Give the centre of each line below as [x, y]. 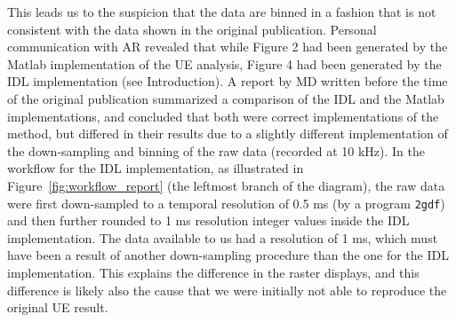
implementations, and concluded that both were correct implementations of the [223, 116]
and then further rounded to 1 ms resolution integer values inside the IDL [208, 220]
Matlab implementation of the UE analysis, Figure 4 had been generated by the [224, 63]
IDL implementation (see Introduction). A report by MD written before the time [228, 81]
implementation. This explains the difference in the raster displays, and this [213, 272]
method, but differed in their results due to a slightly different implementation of [228, 134]
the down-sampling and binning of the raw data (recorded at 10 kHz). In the [216, 150]
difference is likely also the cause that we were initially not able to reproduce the [227, 290]
